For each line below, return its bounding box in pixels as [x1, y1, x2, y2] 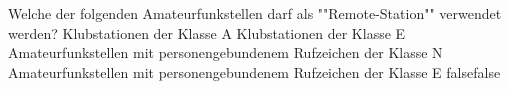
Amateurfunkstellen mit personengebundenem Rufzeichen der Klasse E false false [8, 61, 501, 82]
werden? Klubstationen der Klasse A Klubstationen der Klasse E [8, 22, 406, 43]
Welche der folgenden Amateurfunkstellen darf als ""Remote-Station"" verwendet [8, 3, 502, 23]
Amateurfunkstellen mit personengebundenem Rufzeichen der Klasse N [8, 42, 443, 63]
